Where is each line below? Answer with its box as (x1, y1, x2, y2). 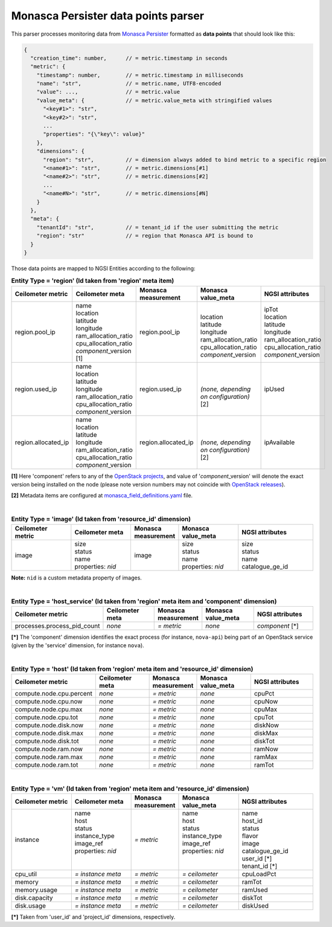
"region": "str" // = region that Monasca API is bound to (36, 233, 254, 239)
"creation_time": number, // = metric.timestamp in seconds (30, 54, 228, 62)
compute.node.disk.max (14, 729, 84, 737)
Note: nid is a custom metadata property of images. (11, 574, 142, 581)
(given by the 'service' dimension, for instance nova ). (11, 642, 144, 649)
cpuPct (254, 690, 275, 698)
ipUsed (264, 384, 285, 393)
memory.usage (14, 886, 57, 894)
